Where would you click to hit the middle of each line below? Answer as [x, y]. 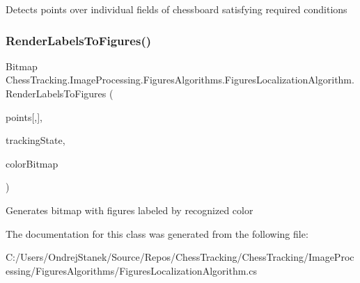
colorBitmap [32, 163]
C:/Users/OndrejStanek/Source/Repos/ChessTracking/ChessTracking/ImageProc [180, 257]
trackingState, [36, 140]
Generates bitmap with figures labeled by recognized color [130, 210]
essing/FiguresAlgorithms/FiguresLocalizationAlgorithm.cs [131, 270]
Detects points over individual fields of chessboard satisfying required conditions [177, 9]
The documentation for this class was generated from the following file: [157, 233]
